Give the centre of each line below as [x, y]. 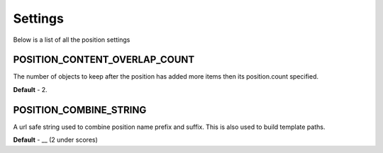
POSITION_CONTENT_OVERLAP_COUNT [104, 60]
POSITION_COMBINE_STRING [80, 110]
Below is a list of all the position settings [72, 40]
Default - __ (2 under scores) [56, 140]
